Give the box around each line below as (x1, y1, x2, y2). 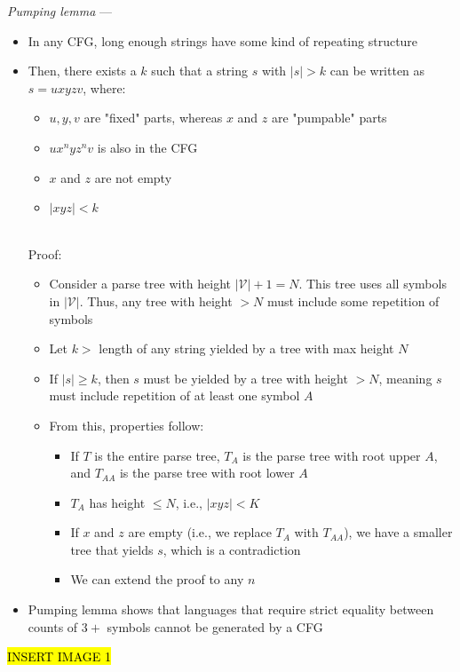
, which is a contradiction (163, 540, 301, 558)
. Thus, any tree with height (79, 291, 233, 310)
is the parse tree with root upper (242, 446, 421, 464)
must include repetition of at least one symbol (49, 386, 300, 405)
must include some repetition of (266, 291, 440, 310)
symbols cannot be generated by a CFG (107, 617, 323, 636)
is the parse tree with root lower (119, 463, 295, 482)
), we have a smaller (344, 523, 453, 542)
